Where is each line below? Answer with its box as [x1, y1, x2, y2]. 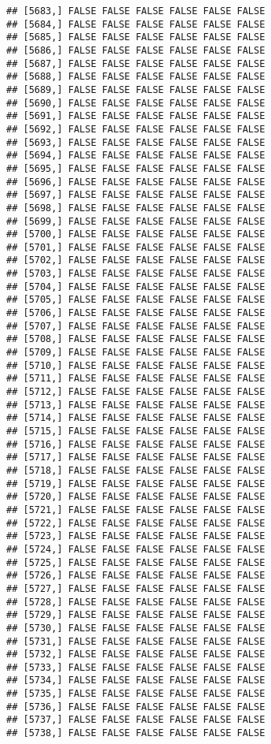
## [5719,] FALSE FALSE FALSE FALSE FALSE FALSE [6, 478, 266, 489]
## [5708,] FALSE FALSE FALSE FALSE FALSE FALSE [6, 333, 266, 345]
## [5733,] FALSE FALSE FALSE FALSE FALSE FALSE [6, 661, 266, 673]
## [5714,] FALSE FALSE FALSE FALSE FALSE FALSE [6, 412, 266, 424]
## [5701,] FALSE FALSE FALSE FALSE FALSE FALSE [6, 241, 266, 253]
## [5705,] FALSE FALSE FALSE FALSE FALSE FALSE [6, 294, 266, 306]
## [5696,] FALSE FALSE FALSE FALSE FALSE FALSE [6, 176, 266, 188]
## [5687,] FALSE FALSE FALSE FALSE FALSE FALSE [6, 58, 266, 69]
